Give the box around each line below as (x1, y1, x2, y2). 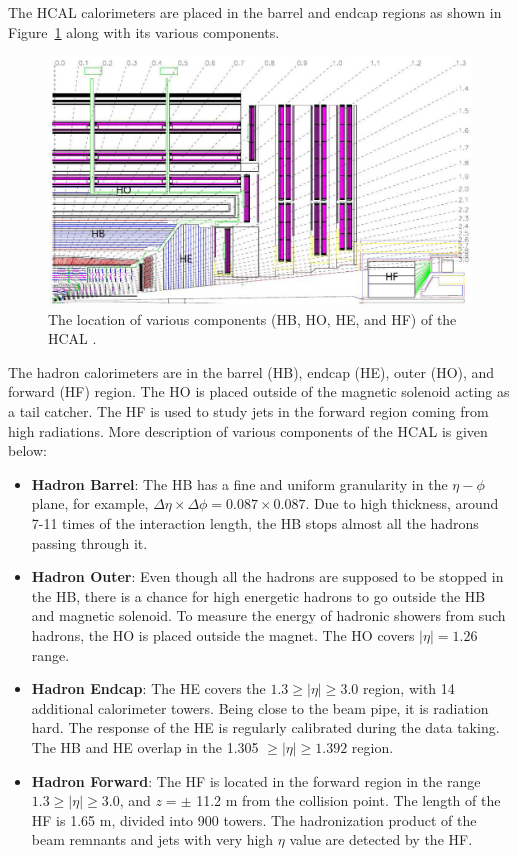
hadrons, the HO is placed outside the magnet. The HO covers (31, 624, 415, 645)
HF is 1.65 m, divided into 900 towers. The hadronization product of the (31, 809, 477, 830)
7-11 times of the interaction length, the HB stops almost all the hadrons (31, 512, 479, 533)
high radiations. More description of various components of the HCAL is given (8, 420, 488, 441)
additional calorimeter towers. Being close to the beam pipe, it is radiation (31, 697, 489, 718)
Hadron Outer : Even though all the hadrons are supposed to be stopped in (31, 566, 504, 587)
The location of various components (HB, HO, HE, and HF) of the (48, 308, 457, 329)
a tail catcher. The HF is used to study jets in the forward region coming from (8, 401, 489, 421)
